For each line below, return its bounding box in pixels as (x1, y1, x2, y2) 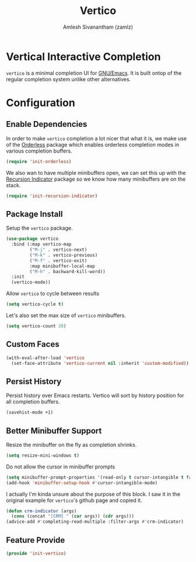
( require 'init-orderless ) (6, 158, 72, 164)
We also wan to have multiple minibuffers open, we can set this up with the (6, 169, 186, 176)
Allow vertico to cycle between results (6, 290, 100, 297)
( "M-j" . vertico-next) (29, 247, 87, 253)
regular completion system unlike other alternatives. (6, 75, 131, 82)
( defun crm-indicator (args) (6, 508, 77, 514)
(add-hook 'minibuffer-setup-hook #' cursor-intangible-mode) (6, 480, 158, 486)
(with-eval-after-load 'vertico (6, 355, 85, 361)
